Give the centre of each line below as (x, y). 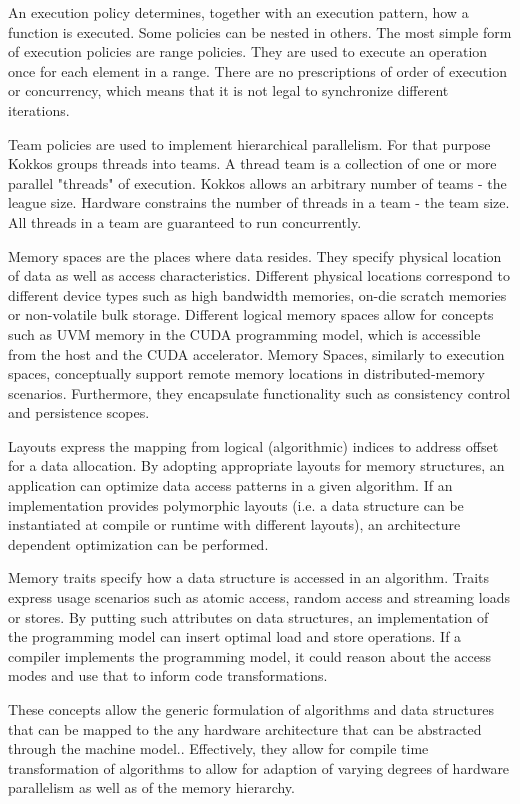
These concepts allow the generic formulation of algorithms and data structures (251, 709)
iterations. (39, 109)
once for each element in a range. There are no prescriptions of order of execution (257, 70)
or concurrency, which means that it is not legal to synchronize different (228, 90)
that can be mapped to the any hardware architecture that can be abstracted (245, 728)
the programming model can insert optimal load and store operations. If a (235, 636)
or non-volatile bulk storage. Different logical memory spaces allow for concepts (251, 314)
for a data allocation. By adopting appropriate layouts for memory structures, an (256, 465)
